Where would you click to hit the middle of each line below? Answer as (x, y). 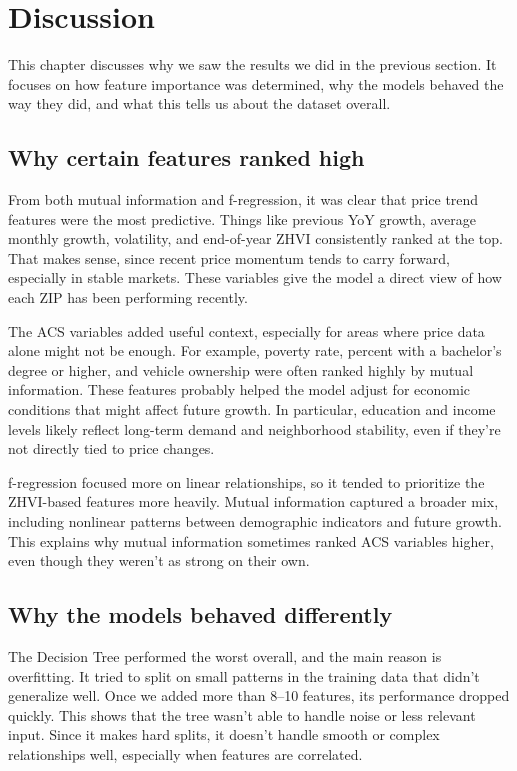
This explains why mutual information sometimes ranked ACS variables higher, (251, 540)
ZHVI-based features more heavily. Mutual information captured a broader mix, (253, 501)
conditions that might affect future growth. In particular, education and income (252, 409)
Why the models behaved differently (200, 614)
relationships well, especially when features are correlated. (185, 753)
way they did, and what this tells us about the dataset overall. (199, 103)
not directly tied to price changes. (111, 448)
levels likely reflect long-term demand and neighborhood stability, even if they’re (254, 428)
